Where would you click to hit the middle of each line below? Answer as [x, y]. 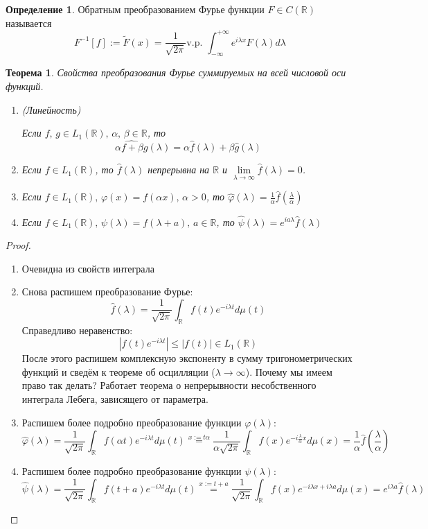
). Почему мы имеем [289, 371]
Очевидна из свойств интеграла [88, 268]
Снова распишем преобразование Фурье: [107, 292]
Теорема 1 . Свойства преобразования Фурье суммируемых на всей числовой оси [176, 72]
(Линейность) [51, 109]
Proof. [18, 245]
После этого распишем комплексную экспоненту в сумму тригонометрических [187, 358]
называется [29, 23]
